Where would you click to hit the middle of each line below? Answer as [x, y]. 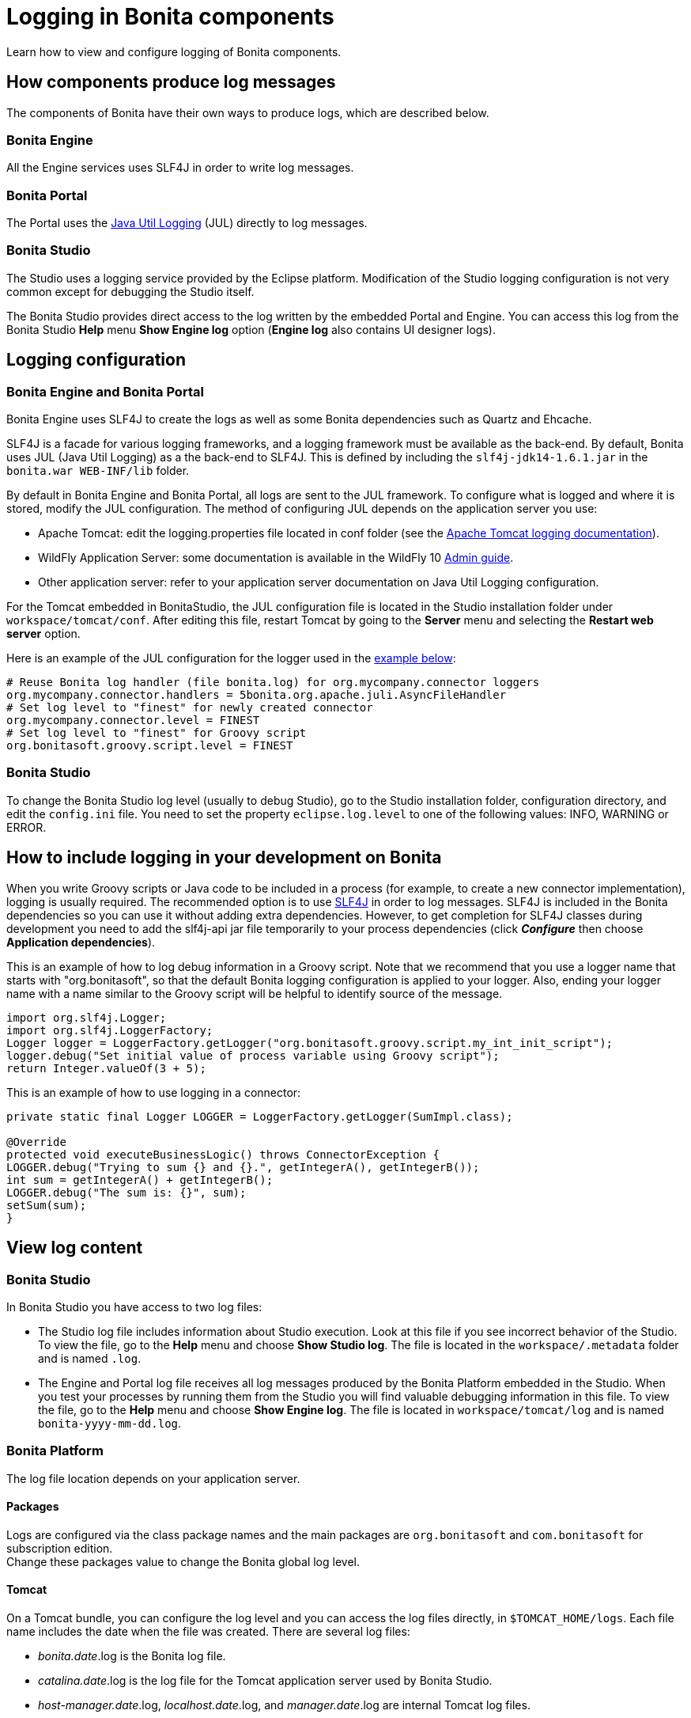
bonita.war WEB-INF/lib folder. [98, 471]
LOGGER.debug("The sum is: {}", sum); [126, 1192]
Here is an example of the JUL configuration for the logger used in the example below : [231, 658]
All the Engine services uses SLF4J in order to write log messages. [180, 168]
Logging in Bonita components [170, 17]
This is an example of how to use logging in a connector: [154, 1092]
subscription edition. [60, 1548]
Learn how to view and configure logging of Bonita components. [174, 51]
